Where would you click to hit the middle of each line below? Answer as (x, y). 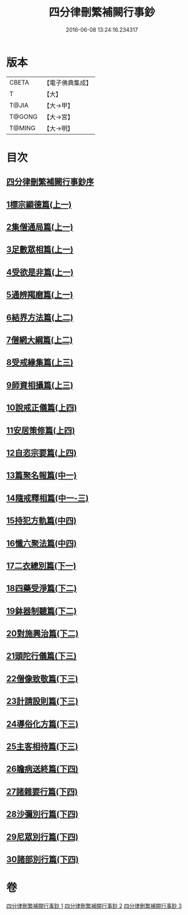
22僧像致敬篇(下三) (42, 679)
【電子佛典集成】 (68, 83)
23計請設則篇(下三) (42, 701)
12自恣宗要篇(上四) (42, 453)
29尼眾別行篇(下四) (42, 837)
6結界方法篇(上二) (40, 317)
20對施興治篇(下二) (42, 634)
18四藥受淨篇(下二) (42, 589)
